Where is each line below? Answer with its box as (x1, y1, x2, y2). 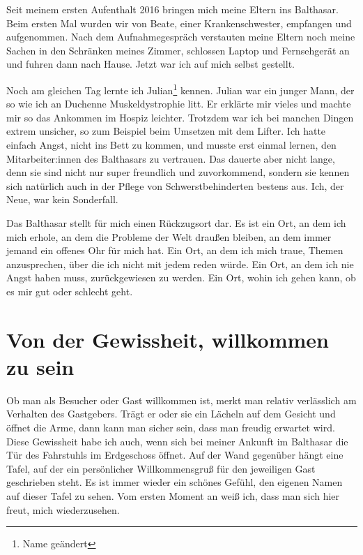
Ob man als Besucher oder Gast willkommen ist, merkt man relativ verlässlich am (6, 392, 357, 407)
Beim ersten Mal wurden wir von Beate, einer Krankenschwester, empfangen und (6, 15, 352, 30)
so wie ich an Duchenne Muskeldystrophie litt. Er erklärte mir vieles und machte (6, 96, 351, 111)
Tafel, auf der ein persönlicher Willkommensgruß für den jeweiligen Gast (6, 461, 316, 475)
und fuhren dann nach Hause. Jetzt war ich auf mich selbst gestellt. (6, 57, 295, 71)
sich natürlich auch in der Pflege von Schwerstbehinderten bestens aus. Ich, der (6, 178, 344, 193)
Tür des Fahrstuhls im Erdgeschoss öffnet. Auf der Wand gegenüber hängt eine (6, 447, 343, 462)
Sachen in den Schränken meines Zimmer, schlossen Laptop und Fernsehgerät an (6, 43, 350, 57)
